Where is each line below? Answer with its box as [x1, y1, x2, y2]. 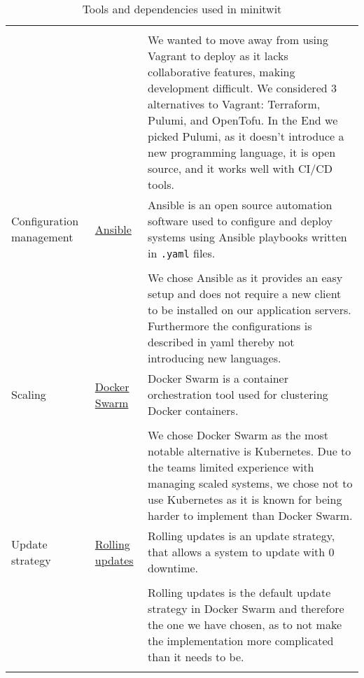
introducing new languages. [148, 350, 281, 366]
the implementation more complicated [148, 633, 334, 649]
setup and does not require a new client [148, 285, 342, 302]
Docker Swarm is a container [148, 370, 288, 386]
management [11, 229, 73, 245]
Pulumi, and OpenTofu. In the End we [148, 112, 338, 128]
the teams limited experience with [148, 459, 314, 475]
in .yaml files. [148, 245, 216, 261]
